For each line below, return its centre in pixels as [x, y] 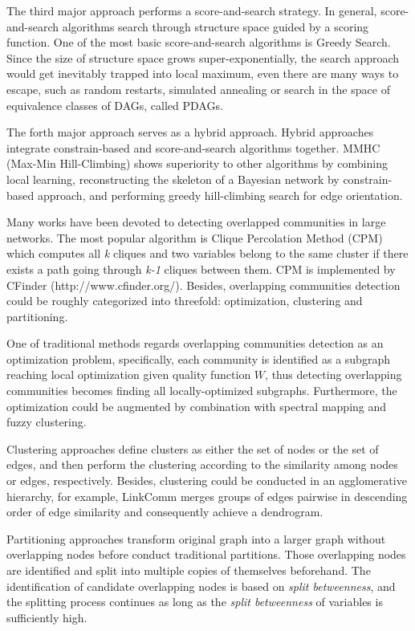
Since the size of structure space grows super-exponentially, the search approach [203, 57]
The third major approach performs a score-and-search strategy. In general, [192, 10]
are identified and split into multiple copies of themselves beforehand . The [189, 570]
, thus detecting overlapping [334, 375]
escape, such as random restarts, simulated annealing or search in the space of [198, 89]
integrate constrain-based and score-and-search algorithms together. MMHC [193, 147]
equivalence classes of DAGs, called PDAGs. [115, 105]
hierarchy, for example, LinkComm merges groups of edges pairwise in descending [207, 496]
